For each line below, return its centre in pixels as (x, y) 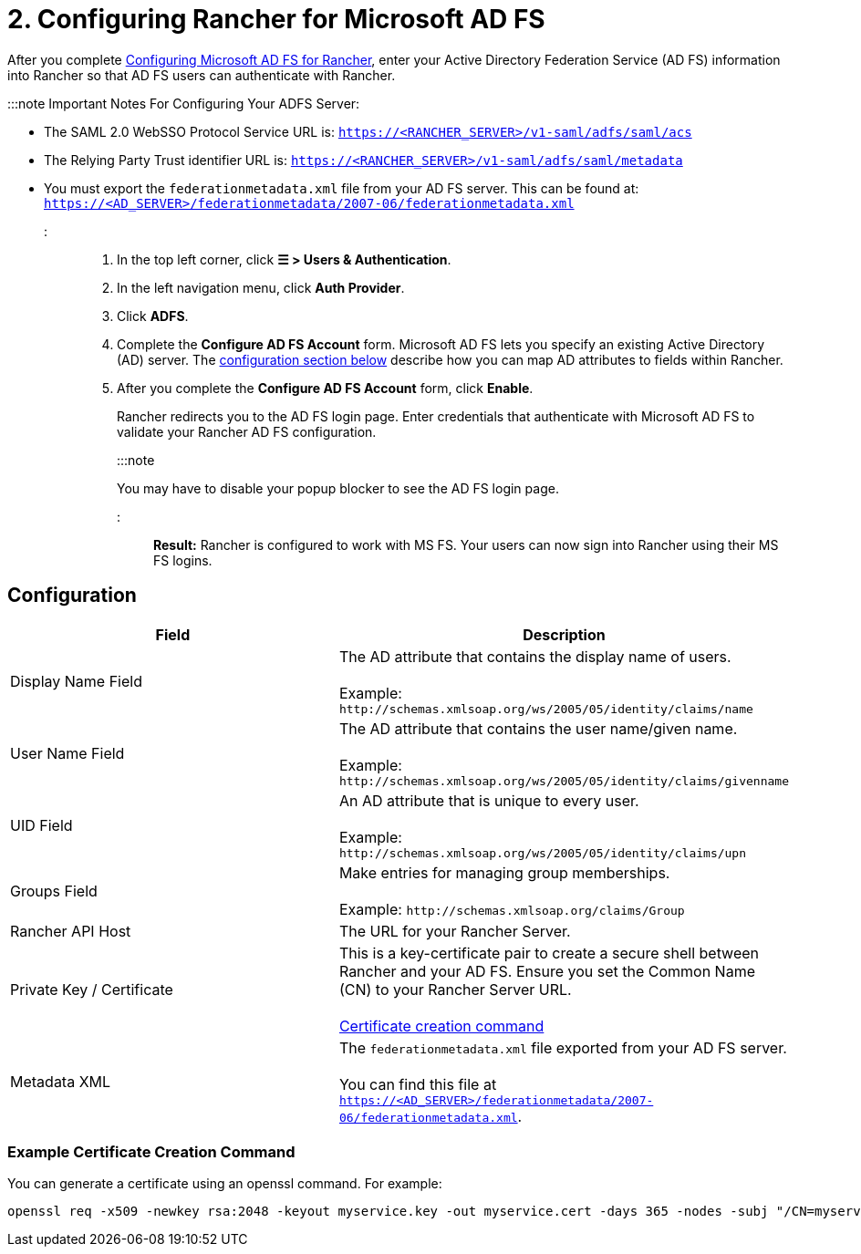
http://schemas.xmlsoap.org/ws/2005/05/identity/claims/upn (543, 853)
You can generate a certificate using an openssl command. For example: (225, 1184)
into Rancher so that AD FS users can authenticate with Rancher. (202, 75)
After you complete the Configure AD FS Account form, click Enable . (325, 388)
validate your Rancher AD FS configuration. (247, 431)
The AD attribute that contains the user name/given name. (538, 728)
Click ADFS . (153, 316)
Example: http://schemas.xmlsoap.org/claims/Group (512, 909)
